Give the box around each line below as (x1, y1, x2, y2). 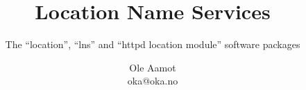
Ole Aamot (129, 60, 176, 74)
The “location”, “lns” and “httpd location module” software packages (5, 37, 300, 52)
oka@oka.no (127, 74, 178, 88)
